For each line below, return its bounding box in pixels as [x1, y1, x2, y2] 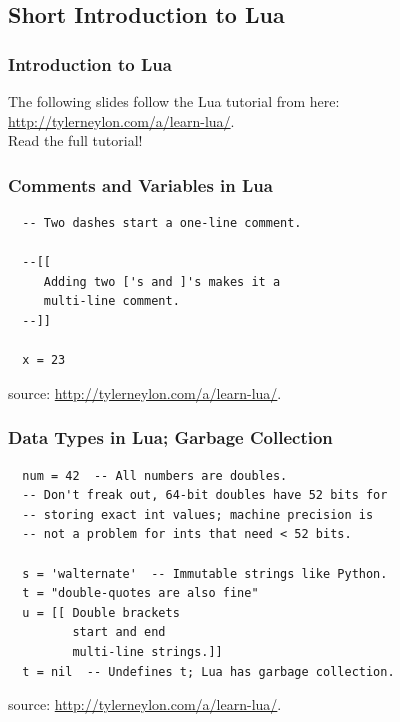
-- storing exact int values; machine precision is [22, 507, 374, 522]
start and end [72, 625, 166, 640]
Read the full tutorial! [8, 130, 143, 151]
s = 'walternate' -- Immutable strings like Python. [22, 566, 388, 581]
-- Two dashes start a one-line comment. [22, 216, 302, 230]
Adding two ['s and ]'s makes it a [43, 274, 281, 289]
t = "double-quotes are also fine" [22, 586, 259, 601]
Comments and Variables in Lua [8, 172, 273, 197]
